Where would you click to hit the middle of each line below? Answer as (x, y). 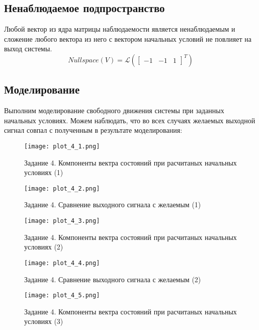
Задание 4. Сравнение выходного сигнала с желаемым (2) (113, 279)
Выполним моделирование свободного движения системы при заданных (114, 110)
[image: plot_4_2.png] (62, 188)
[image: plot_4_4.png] (62, 263)
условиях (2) (44, 247)
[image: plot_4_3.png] (62, 221)
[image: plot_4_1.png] (62, 146)
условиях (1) (44, 172)
